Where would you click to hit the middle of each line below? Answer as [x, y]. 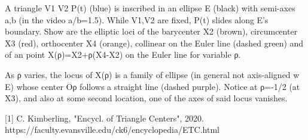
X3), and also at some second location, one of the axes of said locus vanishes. [146, 98]
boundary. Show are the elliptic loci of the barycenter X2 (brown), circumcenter [151, 31]
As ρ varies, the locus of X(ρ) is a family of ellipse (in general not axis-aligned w [152, 74]
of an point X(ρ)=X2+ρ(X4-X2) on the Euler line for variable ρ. [123, 55]
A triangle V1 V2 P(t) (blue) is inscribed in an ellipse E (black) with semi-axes [150, 8]
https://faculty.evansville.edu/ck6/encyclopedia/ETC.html [112, 130]
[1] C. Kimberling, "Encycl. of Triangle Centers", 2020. [104, 118]
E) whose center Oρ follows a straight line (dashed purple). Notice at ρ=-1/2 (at [153, 86]
